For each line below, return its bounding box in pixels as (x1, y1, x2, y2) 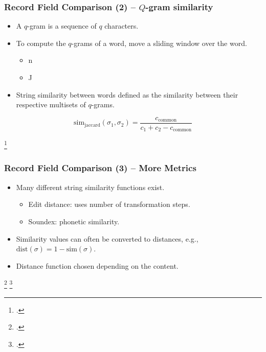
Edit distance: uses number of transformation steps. (28, 199, 190, 209)
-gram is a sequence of (27, 20, 97, 31)
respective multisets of (16, 99, 86, 110)
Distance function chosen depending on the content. (16, 260, 179, 271)
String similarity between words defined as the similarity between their (16, 89, 238, 100)
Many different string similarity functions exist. (16, 181, 165, 192)
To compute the (16, 37, 66, 48)
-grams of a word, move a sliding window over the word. (71, 37, 247, 48)
